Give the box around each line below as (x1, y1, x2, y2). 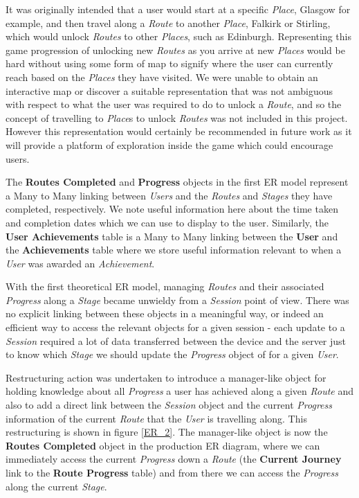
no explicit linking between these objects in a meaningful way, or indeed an (6, 306, 324, 321)
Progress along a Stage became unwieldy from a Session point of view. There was (6, 292, 349, 307)
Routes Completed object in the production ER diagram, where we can (6, 438, 320, 452)
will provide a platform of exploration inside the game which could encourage (6, 137, 333, 152)
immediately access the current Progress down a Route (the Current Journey (6, 452, 342, 466)
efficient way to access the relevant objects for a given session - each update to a (6, 320, 345, 335)
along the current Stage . (6, 479, 107, 493)
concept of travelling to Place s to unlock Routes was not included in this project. (6, 110, 348, 125)
